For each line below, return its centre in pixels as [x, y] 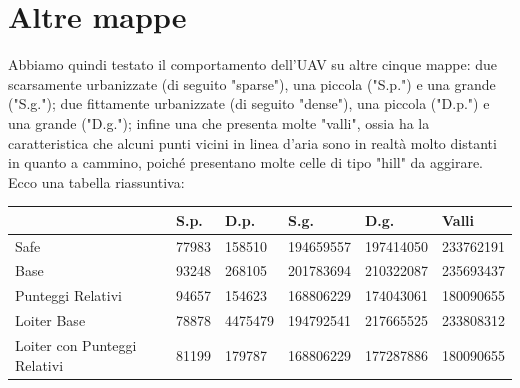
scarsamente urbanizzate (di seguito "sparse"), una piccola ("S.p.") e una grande [252, 83]
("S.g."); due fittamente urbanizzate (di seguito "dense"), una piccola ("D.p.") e [249, 103]
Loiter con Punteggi [76, 345]
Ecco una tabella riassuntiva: [96, 181]
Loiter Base [50, 320]
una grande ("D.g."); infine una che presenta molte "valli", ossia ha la [219, 122]
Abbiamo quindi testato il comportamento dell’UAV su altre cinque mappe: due [253, 64]
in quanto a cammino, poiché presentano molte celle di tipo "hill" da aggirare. [246, 162]
